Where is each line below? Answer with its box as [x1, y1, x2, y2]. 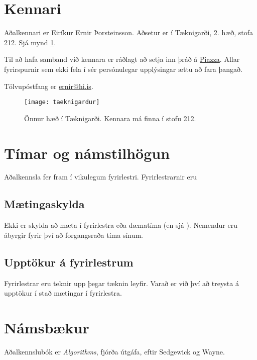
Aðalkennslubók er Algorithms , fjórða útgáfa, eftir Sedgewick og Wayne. [4, 346, 225, 356]
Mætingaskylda [4, 196, 85, 212]
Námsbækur [4, 317, 89, 338]
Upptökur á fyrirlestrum [4, 254, 134, 269]
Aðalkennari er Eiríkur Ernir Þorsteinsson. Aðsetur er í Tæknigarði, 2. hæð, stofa [4, 27, 253, 38]
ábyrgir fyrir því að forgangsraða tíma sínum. [4, 229, 143, 240]
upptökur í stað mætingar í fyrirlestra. [4, 288, 122, 298]
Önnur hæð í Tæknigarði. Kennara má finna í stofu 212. [24, 113, 196, 123]
